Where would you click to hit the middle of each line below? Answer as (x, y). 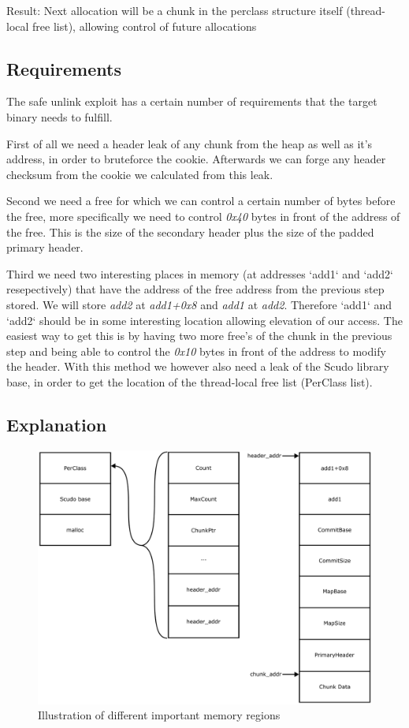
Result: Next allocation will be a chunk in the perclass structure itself (175, 10)
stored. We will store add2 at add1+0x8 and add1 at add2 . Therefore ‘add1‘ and (199, 304)
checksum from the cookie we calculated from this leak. (140, 174)
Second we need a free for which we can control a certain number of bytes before (201, 201)
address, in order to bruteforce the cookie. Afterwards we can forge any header (196, 159)
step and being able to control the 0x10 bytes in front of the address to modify (196, 351)
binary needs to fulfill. (59, 116)
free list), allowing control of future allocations (145, 26)
